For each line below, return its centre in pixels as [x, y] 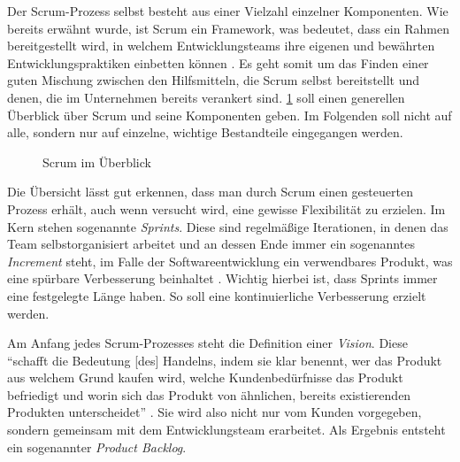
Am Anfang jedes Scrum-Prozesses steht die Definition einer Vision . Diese [207, 343]
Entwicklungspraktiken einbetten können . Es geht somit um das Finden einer [218, 62]
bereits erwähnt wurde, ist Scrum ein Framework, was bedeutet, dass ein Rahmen [228, 28]
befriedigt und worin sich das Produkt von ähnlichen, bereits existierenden [209, 394]
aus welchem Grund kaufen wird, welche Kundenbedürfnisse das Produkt [205, 377]
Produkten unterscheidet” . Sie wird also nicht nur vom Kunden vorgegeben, [215, 412]
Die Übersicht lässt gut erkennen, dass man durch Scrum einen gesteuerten [210, 192]
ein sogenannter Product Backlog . [97, 447]
